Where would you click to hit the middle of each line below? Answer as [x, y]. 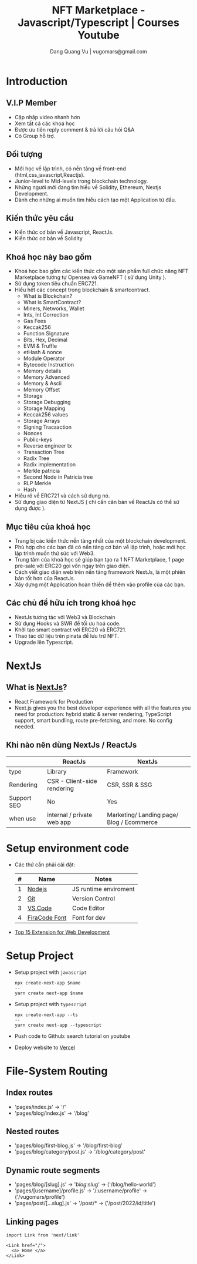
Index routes [30, 1093]
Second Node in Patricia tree [58, 477]
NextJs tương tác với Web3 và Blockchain [65, 617]
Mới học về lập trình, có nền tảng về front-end [70, 169]
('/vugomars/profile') [40, 1197]
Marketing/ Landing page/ [143, 815]
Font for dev [89, 917]
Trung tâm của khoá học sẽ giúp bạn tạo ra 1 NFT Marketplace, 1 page [99, 559]
